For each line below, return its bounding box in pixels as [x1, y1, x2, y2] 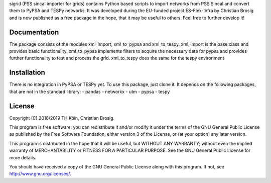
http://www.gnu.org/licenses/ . [9, 171, 71, 177]
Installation [9, 68, 45, 77]
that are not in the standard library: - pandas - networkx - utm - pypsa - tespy [9, 88, 170, 95]
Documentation [9, 28, 59, 36]
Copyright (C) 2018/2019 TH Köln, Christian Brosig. [9, 115, 115, 121]
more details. [9, 154, 37, 160]
